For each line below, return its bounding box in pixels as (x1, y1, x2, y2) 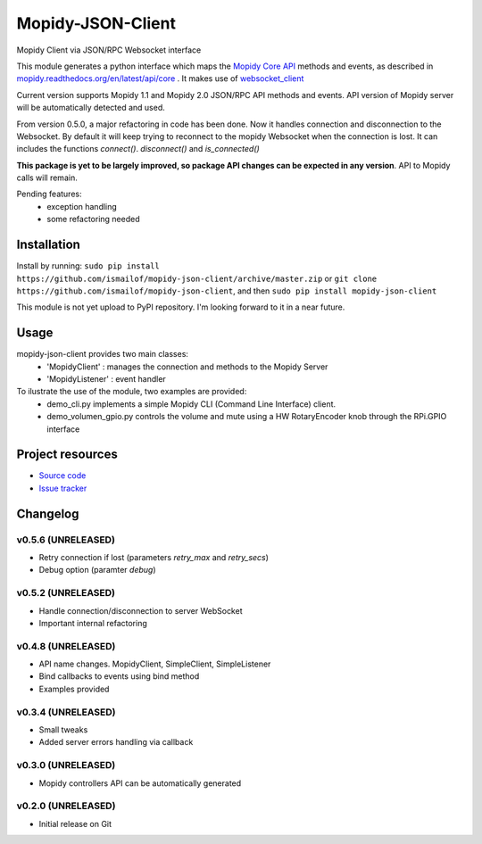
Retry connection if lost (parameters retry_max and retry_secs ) (38, 552, 270, 563)
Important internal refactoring (38, 617, 147, 628)
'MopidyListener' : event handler (46, 374, 167, 384)
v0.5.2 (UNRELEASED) (16, 587, 116, 600)
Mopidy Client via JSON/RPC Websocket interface (16, 45, 202, 55)
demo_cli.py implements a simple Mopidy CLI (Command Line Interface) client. (46, 398, 337, 410)
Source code (38, 470, 87, 481)
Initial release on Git (38, 818, 112, 829)
